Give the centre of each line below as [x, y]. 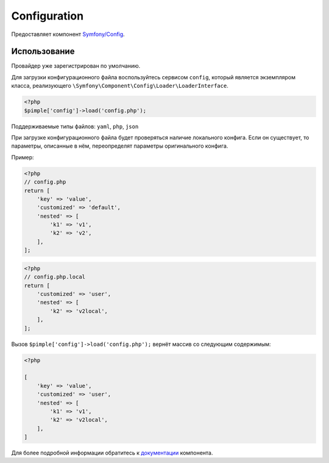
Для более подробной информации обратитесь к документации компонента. [112, 453]
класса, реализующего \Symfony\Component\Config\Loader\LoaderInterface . [120, 86]
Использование [43, 52]
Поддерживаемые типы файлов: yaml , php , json [75, 126]
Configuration [48, 16]
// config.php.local [55, 277]
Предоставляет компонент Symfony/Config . [68, 34]
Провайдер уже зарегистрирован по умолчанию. [76, 66]
